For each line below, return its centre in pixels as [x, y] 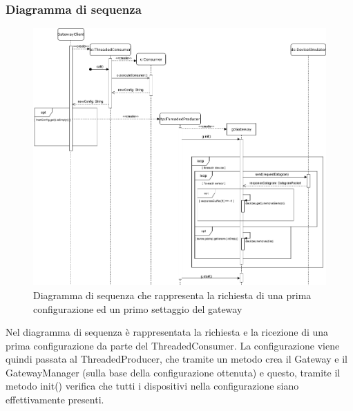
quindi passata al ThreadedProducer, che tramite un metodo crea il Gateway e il [176, 359]
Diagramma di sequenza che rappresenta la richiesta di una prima [172, 295]
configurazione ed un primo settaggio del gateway [138, 308]
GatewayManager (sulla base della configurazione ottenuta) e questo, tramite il [173, 372]
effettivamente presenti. [55, 400]
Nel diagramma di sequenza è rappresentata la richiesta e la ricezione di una [167, 332]
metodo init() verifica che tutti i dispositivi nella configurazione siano [152, 386]
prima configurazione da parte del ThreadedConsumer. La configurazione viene [173, 345]
